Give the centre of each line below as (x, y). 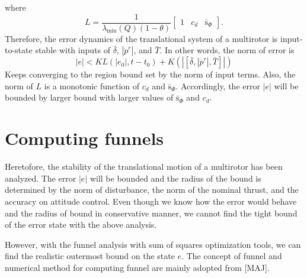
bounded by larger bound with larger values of (89, 97)
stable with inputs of (73, 50)
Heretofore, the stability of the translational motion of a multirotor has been (144, 167)
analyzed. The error (41, 178)
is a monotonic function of (92, 85)
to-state (19, 50)
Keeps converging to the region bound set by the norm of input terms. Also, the (150, 74)
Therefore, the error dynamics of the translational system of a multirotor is (141, 38)
